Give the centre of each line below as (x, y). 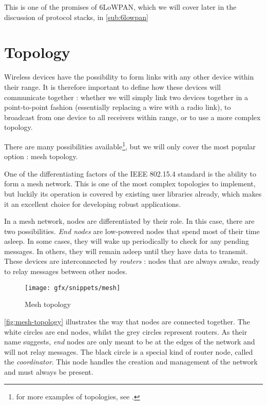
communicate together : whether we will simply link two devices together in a (126, 97)
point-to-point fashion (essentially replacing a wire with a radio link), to (118, 107)
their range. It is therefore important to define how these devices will (112, 86)
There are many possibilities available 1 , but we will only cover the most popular (130, 145)
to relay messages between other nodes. (66, 271)
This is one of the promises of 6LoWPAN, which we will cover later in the (120, 7)
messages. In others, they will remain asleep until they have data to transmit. (126, 251)
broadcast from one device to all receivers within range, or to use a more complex (132, 117)
